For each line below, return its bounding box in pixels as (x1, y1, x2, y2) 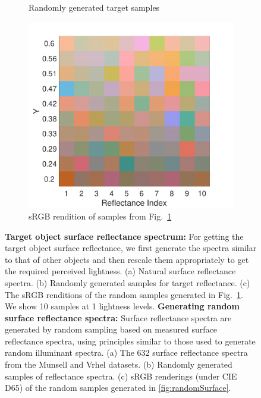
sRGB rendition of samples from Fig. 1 (29, 209, 172, 222)
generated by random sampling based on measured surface (5, 323, 218, 336)
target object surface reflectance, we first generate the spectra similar (5, 242, 257, 254)
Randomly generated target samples (29, 1, 160, 13)
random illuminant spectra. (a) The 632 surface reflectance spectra (5, 346, 248, 359)
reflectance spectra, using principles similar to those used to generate (5, 334, 256, 347)
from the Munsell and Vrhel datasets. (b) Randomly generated (5, 358, 232, 371)
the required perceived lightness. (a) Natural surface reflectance (5, 265, 236, 277)
